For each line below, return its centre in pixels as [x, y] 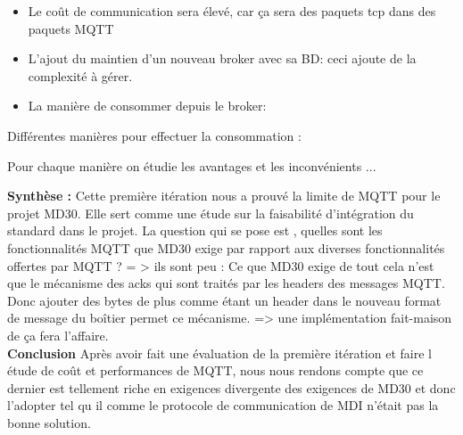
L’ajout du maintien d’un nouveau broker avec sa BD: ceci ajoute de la [222, 58]
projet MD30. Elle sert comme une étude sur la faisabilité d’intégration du [211, 213]
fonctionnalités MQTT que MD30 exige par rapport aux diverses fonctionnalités [226, 247]
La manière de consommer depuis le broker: [147, 106]
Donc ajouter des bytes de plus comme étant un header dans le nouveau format [224, 300]
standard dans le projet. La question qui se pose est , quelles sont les [195, 230]
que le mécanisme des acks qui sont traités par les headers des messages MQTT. [226, 283]
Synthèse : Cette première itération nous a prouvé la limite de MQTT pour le [224, 196]
